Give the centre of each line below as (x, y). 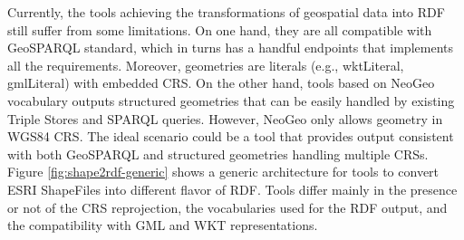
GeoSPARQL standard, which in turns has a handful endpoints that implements (230, 48)
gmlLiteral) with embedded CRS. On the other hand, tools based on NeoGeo (221, 83)
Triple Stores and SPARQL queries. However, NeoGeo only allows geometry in (225, 118)
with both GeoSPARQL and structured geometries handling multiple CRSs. (218, 154)
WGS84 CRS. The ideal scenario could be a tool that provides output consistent (231, 136)
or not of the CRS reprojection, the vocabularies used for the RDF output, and (227, 207)
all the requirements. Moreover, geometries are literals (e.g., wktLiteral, (206, 65)
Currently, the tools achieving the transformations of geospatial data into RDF (226, 12)
